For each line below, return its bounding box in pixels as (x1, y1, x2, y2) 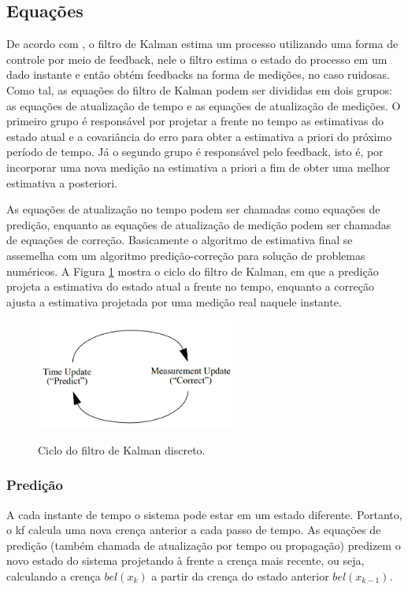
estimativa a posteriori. (6, 174, 118, 191)
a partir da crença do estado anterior (151, 568, 329, 584)
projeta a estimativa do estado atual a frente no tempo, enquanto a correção (6, 278, 374, 295)
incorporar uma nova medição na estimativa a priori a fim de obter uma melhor (6, 158, 391, 175)
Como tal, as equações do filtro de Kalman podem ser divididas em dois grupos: (6, 81, 392, 98)
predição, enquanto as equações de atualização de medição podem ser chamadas (6, 216, 391, 232)
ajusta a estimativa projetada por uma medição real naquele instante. (6, 293, 342, 310)
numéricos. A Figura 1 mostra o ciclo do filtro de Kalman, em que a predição (6, 262, 379, 279)
